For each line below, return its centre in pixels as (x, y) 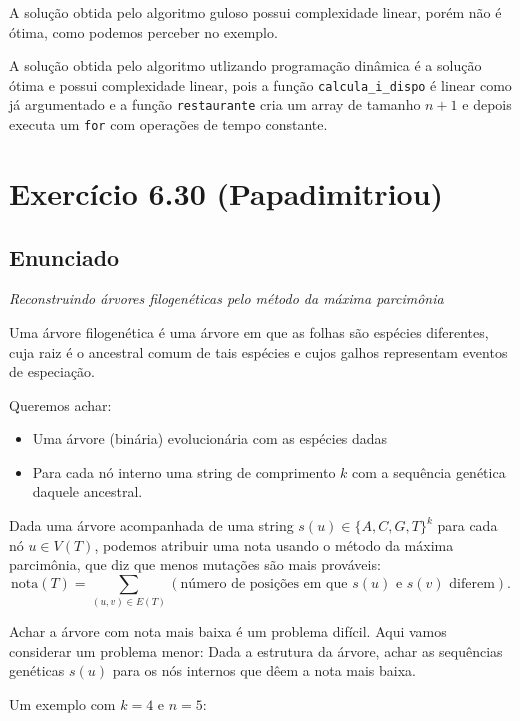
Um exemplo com (62, 703)
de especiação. (52, 371)
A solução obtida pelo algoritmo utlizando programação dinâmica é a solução (245, 65)
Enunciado (64, 256)
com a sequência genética (429, 471)
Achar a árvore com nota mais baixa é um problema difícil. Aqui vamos (228, 631)
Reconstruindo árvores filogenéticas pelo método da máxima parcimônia (226, 298)
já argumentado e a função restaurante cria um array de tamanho (215, 104)
